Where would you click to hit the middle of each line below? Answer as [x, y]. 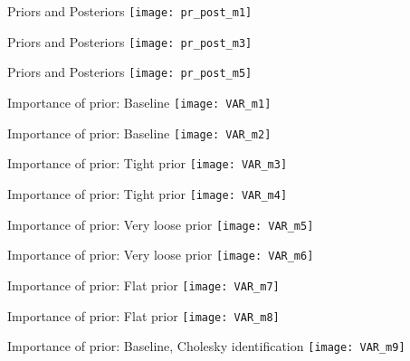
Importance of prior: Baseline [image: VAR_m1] [139, 102]
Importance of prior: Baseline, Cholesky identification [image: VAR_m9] [206, 346]
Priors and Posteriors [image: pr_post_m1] [130, 11]
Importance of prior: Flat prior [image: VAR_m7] [143, 285]
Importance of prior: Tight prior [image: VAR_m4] [148, 193]
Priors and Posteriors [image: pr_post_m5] [130, 72]
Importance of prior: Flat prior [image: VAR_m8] [143, 315]
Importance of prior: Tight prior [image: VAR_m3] [148, 163]
